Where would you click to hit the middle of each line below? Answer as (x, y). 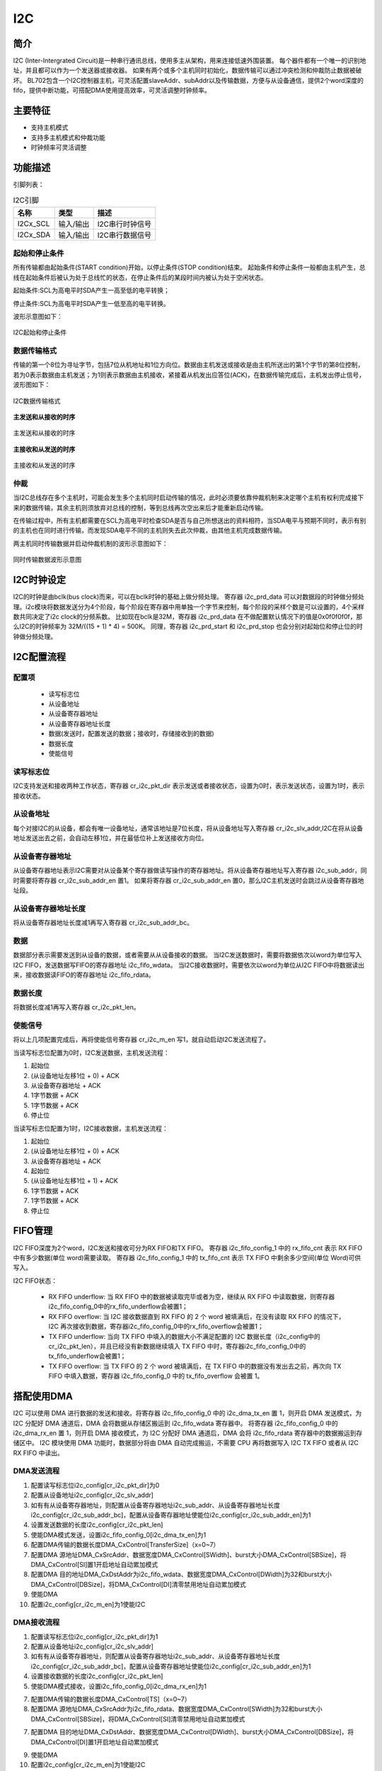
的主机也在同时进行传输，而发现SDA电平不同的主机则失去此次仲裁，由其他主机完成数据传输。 (150, 531)
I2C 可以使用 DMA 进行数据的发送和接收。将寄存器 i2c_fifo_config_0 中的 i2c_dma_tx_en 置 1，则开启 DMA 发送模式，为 (187, 1413)
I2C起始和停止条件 (40, 332)
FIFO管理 (33, 1231)
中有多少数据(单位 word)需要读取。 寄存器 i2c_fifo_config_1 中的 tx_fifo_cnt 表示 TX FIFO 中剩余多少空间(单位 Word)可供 (187, 1257)
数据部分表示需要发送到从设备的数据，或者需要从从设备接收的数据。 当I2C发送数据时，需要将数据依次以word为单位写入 (187, 955)
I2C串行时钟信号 (125, 224)
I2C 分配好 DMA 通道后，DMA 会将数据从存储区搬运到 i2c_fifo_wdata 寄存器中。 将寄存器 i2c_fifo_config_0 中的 (176, 1423)
